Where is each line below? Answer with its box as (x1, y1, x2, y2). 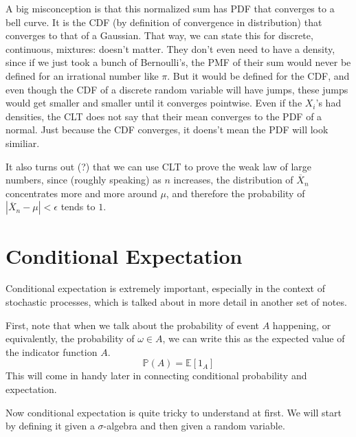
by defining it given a (5, 418, 95, 433)
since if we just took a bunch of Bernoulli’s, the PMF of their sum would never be (5, 55, 351, 69)
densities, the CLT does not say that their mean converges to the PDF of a (5, 109, 322, 123)
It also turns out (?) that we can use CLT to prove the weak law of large (5, 159, 311, 173)
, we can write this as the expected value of (162, 331, 345, 346)
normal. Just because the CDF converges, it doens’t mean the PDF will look (5, 122, 329, 137)
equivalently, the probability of (5, 331, 135, 346)
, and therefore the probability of (166, 186, 305, 200)
